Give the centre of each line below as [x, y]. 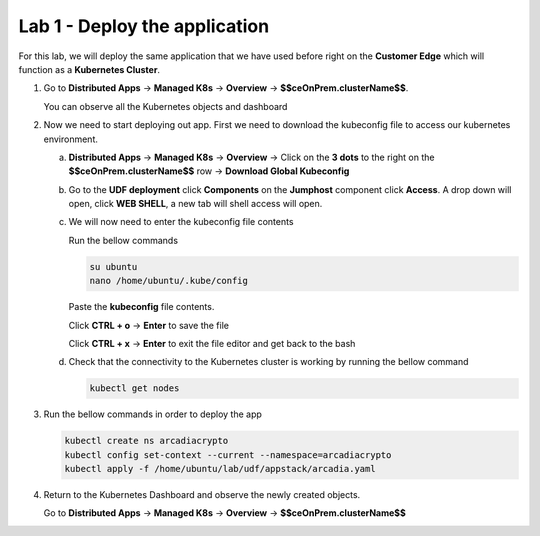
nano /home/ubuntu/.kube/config [169, 281]
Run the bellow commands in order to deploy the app [152, 414]
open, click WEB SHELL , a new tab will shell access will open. [195, 204]
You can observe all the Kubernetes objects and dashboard [165, 106]
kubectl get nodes [134, 388]
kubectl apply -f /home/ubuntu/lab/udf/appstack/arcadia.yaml [220, 469]
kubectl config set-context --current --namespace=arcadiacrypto [228, 454]
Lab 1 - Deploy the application [144, 26]
